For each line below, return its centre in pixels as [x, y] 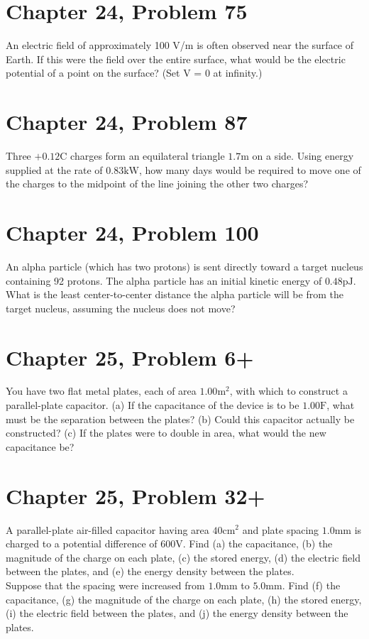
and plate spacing [281, 529]
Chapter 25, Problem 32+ [136, 495]
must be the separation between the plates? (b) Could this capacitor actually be [180, 419]
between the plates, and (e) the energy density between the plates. [150, 571]
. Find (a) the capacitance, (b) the [258, 544]
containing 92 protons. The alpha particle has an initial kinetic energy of [164, 280]
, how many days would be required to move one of [250, 169]
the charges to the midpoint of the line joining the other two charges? [157, 184]
